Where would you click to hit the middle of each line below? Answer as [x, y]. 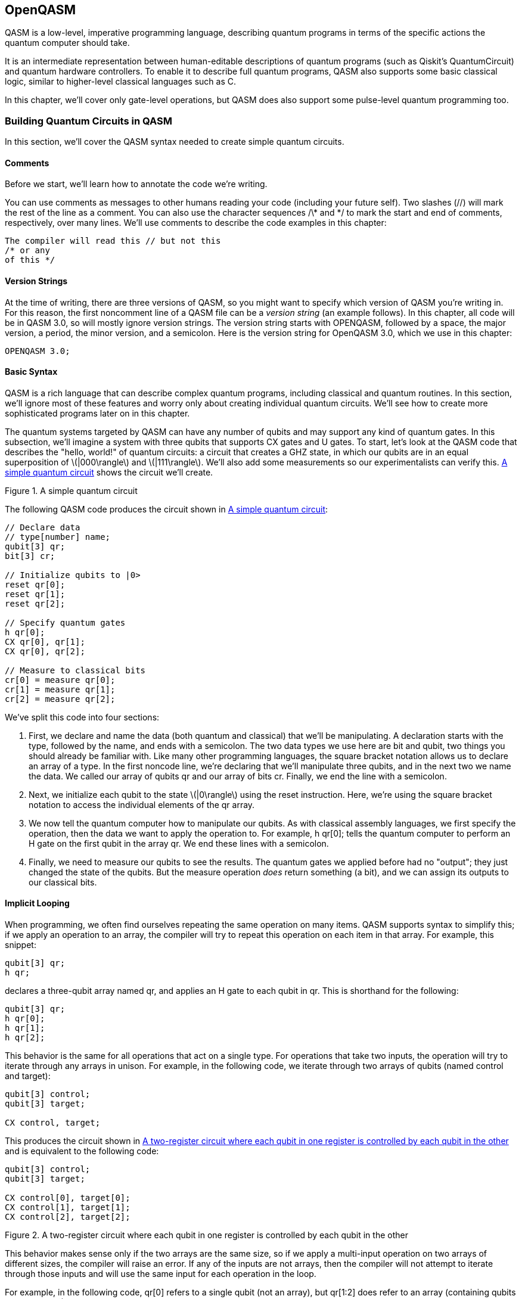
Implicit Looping [37, 903]
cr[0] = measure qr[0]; [60, 680]
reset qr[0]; [35, 584]
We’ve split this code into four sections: [82, 717]
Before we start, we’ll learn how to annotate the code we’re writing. [136, 184]
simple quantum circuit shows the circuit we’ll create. [109, 472]
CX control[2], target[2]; [68, 1217]
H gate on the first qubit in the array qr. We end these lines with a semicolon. [179, 843]
